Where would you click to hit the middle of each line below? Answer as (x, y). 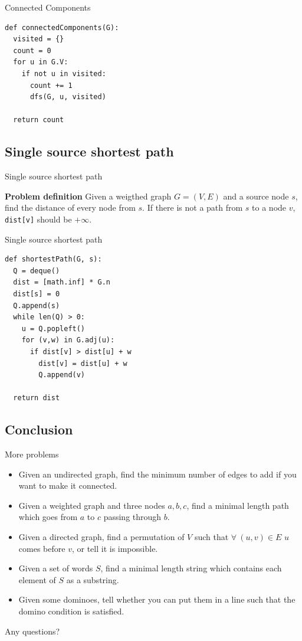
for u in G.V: (41, 62)
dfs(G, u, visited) (68, 97)
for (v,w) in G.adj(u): (68, 340)
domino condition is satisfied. (71, 611)
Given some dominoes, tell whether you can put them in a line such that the (157, 599)
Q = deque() (37, 271)
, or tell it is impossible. (115, 548)
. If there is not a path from (193, 207)
